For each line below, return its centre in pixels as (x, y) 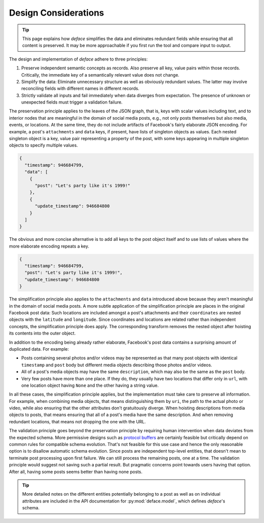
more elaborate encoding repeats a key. (49, 246)
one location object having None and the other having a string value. (90, 385)
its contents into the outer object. (42, 333)
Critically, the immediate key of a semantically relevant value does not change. (100, 75)
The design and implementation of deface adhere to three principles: (78, 59)
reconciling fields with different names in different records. (80, 88)
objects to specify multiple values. (44, 145)
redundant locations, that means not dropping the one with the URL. (77, 421)
